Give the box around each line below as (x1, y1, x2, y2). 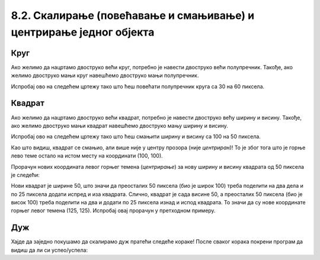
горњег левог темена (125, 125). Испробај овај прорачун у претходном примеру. (11, 207, 216, 214)
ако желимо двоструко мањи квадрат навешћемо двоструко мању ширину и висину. (11, 122, 228, 129)
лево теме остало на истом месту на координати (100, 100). (11, 152, 163, 159)
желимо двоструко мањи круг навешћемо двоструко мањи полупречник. (11, 72, 199, 79)
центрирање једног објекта (11, 25, 155, 38)
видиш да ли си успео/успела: (11, 246, 88, 253)
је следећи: (11, 171, 40, 178)
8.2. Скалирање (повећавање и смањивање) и (11, 9, 255, 22)
